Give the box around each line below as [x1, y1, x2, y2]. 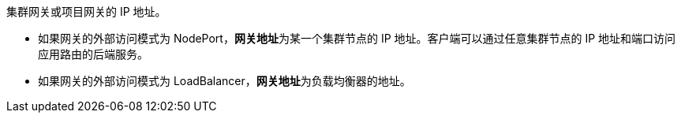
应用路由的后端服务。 [38, 47, 148, 61]
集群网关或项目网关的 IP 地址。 [6, 5, 167, 18]
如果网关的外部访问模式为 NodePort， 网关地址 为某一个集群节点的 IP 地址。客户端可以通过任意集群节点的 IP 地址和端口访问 [38, 32, 676, 45]
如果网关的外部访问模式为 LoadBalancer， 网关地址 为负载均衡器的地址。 [38, 74, 411, 87]
